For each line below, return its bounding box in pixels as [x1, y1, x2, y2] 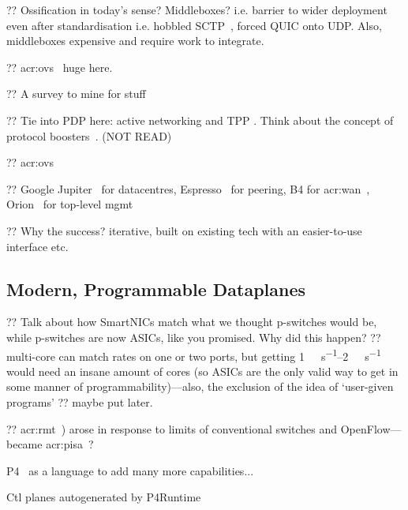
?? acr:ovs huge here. [6, 58, 113, 75]
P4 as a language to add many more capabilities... [6, 462, 254, 478]
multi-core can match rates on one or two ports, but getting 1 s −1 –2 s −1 [6, 345, 381, 364]
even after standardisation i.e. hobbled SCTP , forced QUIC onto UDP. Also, [6, 17, 382, 33]
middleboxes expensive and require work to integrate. [6, 32, 264, 49]
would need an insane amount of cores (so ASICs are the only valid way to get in [6, 362, 399, 379]
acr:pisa [46, 436, 83, 452]
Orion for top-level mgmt [6, 196, 133, 212]
